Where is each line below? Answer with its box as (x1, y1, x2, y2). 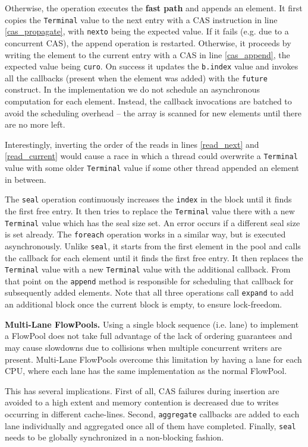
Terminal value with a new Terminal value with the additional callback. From (5, 263, 291, 275)
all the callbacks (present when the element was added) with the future (5, 71, 268, 84)
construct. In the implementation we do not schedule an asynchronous (5, 83, 260, 96)
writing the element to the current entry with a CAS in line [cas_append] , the (5, 48, 290, 61)
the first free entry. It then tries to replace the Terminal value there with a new (5, 204, 295, 217)
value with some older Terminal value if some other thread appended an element (5, 161, 300, 174)
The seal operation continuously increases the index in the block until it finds (5, 193, 292, 205)
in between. (5, 173, 46, 185)
